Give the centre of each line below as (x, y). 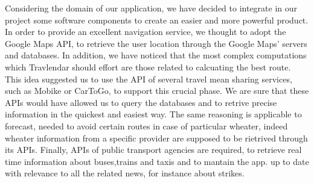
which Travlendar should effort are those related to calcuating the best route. (148, 67)
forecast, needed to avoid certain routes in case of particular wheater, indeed (146, 126)
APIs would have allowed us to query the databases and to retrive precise (141, 102)
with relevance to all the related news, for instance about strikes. (125, 173)
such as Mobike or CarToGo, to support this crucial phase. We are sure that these (157, 91)
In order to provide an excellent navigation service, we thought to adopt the (146, 32)
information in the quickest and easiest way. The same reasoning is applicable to (153, 114)
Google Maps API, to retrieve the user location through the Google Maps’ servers (156, 43)
